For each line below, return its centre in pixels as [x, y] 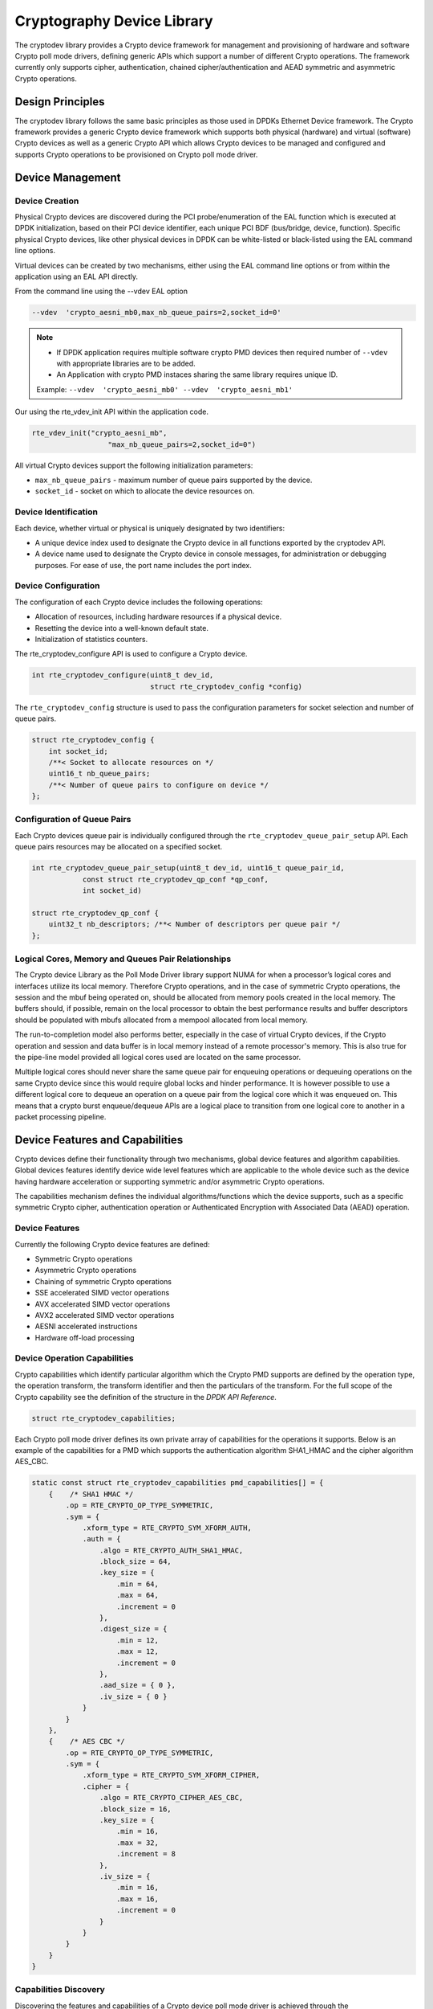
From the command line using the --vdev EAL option [101, 291]
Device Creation [47, 201]
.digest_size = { [133, 1629]
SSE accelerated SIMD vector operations [102, 1293]
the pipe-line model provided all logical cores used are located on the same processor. [158, 1057]
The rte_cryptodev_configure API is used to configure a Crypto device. [131, 654]
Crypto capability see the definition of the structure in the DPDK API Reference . [146, 1397]
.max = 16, [138, 1899]
